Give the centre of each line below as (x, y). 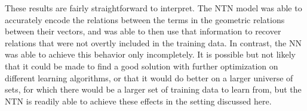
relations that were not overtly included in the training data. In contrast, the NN (153, 42)
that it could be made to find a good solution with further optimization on (142, 66)
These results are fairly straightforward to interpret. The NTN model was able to (153, 8)
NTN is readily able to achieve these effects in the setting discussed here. (138, 101)
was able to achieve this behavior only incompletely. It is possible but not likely (150, 54)
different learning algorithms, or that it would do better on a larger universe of (149, 77)
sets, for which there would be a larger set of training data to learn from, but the (153, 89)
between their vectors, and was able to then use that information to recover (143, 31)
